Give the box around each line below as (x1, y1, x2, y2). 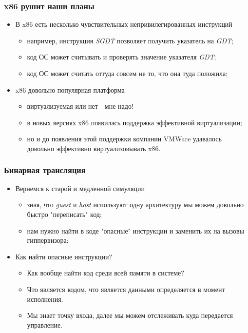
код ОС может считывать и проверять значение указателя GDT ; (27, 52, 216, 62)
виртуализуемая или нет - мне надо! (27, 101, 134, 111)
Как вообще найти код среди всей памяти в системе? (27, 268, 184, 278)
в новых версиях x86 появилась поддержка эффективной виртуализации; (27, 117, 242, 127)
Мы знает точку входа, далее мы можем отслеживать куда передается (27, 310, 233, 320)
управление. (27, 319, 63, 330)
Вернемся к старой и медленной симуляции (15, 183, 145, 193)
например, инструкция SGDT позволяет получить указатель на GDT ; (27, 35, 233, 45)
